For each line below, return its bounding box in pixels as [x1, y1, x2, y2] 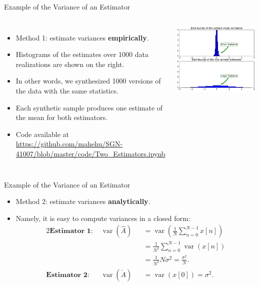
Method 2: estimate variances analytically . [15, 196, 150, 206]
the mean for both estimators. [15, 112, 107, 122]
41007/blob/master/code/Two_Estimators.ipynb [15, 148, 165, 158]
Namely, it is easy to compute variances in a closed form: [15, 212, 190, 223]
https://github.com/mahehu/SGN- [15, 138, 123, 149]
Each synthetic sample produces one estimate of [15, 102, 163, 112]
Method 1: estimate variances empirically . [15, 32, 149, 42]
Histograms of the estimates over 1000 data [15, 49, 148, 59]
